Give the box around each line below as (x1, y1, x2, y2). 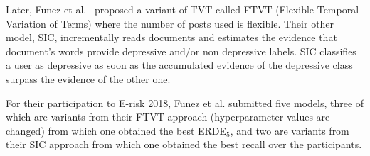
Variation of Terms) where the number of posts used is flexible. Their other (6, 16, 334, 30)
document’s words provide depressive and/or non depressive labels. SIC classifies (6, 43, 356, 58)
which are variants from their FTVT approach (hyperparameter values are (6, 109, 330, 124)
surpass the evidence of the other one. (6, 71, 171, 86)
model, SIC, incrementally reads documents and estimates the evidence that (6, 30, 337, 45)
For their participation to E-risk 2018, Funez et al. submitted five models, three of (6, 95, 364, 110)
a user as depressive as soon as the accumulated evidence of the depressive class (6, 57, 353, 72)
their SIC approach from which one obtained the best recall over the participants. (6, 137, 362, 152)
